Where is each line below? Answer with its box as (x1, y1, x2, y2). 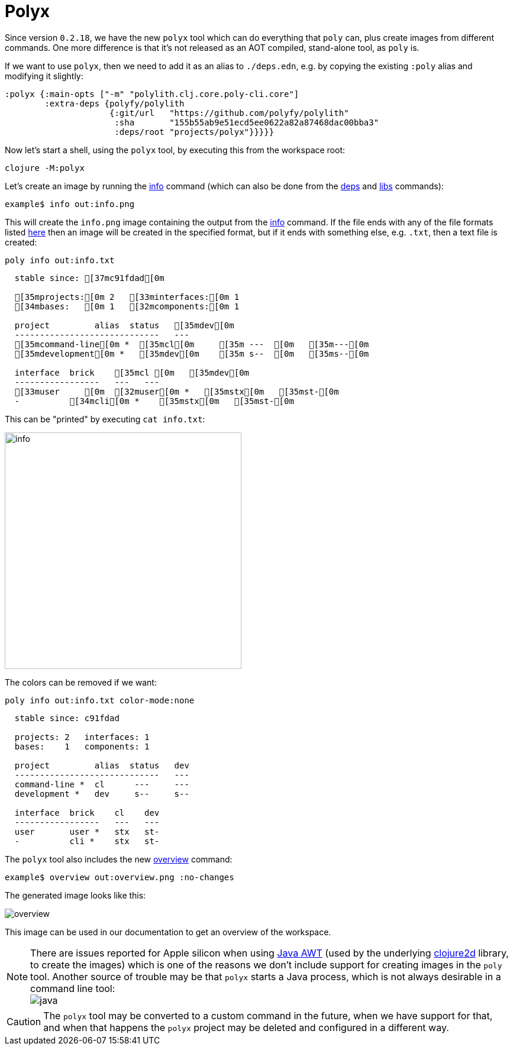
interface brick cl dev (14, 807, 160, 818)
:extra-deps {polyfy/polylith (44, 98, 185, 108)
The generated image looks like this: (5, 890, 146, 900)
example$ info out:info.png (5, 199, 135, 209)
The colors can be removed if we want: (5, 677, 157, 687)
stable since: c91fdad (14, 713, 120, 723)
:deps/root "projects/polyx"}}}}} (114, 127, 275, 137)
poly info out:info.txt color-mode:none (5, 695, 195, 705)
